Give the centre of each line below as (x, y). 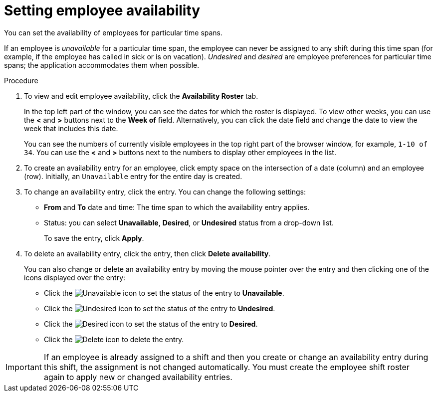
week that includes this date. (71, 128)
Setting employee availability (102, 10)
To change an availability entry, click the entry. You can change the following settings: (165, 192)
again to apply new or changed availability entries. (138, 377)
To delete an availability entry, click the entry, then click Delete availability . (147, 253)
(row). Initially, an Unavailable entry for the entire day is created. (133, 176)
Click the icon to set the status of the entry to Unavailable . (164, 293)
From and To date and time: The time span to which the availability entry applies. (177, 207)
